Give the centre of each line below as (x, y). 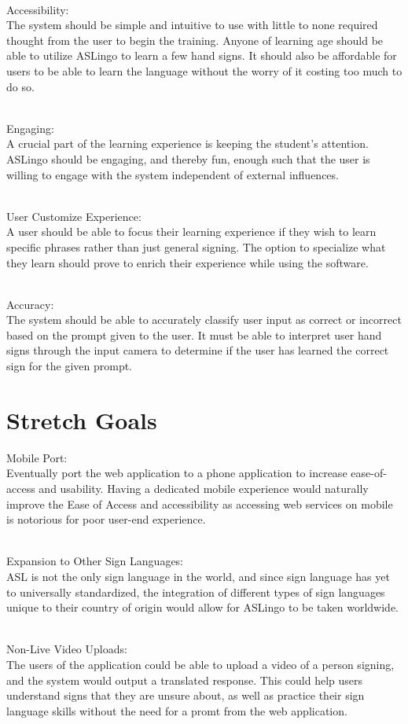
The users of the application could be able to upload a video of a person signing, (200, 664)
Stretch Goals (82, 419)
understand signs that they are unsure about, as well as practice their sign (186, 695)
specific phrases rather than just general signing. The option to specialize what (196, 246)
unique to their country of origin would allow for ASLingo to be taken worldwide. (202, 607)
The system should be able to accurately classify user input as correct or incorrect (204, 320)
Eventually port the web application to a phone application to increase (177, 473)
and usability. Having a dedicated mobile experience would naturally (204, 488)
